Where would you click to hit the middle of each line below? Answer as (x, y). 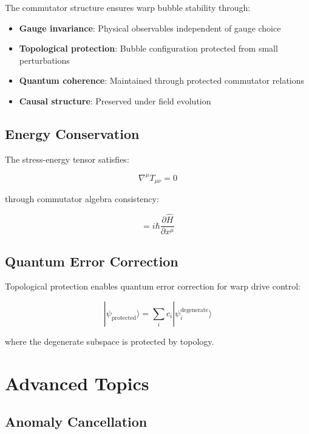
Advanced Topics (77, 383)
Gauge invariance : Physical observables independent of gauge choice (150, 28)
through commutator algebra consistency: (82, 199)
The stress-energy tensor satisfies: (67, 159)
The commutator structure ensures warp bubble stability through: (128, 7)
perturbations (44, 60)
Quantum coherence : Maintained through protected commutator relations (162, 80)
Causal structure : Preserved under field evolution (115, 100)
